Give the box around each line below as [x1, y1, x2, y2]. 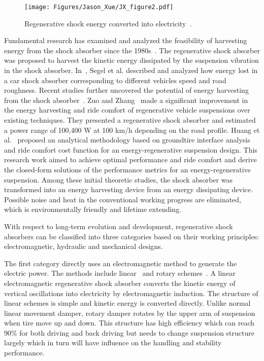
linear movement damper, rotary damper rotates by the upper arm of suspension [4, 307, 255, 318]
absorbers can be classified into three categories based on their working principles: [4, 231, 259, 241]
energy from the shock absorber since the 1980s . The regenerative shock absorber [4, 45, 260, 55]
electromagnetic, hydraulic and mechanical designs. [4, 241, 163, 251]
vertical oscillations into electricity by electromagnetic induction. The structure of [4, 287, 258, 298]
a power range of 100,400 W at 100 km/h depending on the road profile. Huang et [4, 124, 260, 135]
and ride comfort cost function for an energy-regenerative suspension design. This [4, 144, 257, 155]
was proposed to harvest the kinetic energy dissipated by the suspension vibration [4, 55, 259, 65]
